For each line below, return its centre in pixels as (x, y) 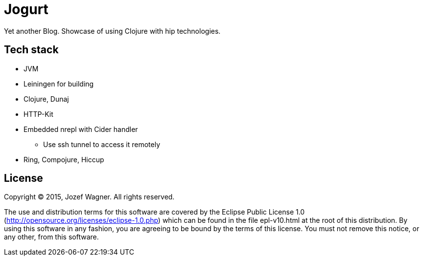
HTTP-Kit (38, 114)
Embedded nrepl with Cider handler (81, 129)
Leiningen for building (59, 84)
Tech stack (31, 50)
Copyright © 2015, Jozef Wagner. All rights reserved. (89, 197)
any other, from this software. (51, 237)
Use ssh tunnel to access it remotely (102, 144)
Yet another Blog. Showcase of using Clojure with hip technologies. (112, 31)
